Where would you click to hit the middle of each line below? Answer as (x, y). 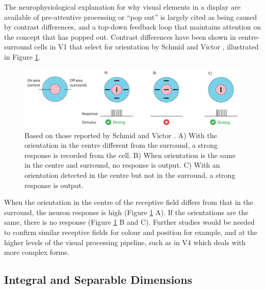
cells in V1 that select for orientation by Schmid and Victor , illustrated (147, 47)
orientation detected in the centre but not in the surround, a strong (130, 175)
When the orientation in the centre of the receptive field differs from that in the (129, 202)
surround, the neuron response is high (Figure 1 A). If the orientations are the (126, 212)
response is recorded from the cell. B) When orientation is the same (130, 155)
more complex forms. (37, 252)
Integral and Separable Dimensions (98, 280)
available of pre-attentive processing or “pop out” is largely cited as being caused (130, 17)
